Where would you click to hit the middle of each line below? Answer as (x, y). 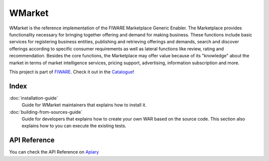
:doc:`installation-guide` (34, 98)
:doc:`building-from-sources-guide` (46, 112)
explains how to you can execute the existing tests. (74, 126)
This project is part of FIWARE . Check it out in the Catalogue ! (72, 72)
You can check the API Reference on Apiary (54, 152)
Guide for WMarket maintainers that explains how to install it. (84, 105)
